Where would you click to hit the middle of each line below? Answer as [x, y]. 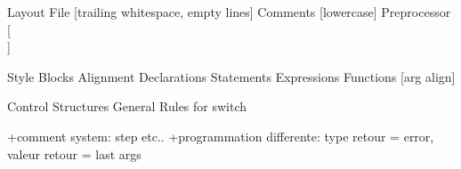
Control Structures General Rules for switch [127, 106]
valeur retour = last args [74, 153]
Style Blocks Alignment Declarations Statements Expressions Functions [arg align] [231, 76]
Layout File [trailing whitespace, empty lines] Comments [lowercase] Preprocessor [229, 12]
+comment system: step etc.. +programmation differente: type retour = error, [221, 136]
